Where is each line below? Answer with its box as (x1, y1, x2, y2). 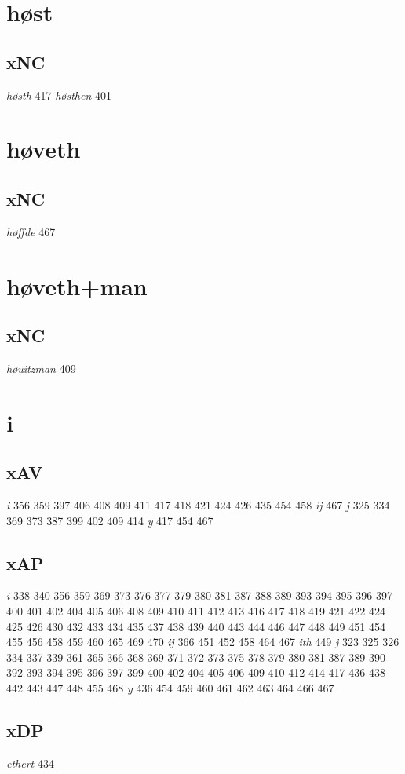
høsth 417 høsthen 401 (6, 86, 111, 103)
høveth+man (6, 269, 148, 301)
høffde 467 (6, 223, 56, 239)
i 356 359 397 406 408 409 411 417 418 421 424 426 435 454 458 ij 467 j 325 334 (6, 497, 390, 513)
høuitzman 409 (6, 360, 76, 376)
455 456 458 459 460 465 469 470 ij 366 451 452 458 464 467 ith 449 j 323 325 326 (6, 633, 400, 650)
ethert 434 (6, 754, 54, 771)
